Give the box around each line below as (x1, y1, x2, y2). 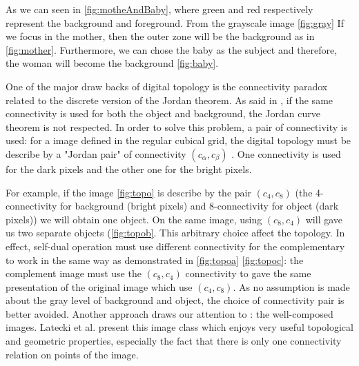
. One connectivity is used (231, 146, 341, 161)
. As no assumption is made (233, 279, 350, 294)
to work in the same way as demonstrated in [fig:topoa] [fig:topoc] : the (6, 252, 304, 267)
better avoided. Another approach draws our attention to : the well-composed (6, 306, 333, 321)
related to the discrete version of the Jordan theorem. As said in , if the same (6, 92, 333, 107)
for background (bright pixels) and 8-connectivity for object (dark (59, 199, 339, 213)
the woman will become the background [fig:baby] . (6, 56, 219, 70)
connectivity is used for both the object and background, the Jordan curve (6, 106, 320, 121)
